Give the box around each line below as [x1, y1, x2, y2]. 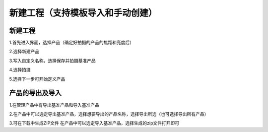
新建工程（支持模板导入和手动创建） [9, 7, 157, 18]
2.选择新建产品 [9, 49, 40, 55]
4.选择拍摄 [9, 67, 31, 73]
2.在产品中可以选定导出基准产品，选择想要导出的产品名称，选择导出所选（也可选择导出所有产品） [9, 111, 209, 117]
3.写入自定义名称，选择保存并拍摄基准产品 [9, 58, 96, 64]
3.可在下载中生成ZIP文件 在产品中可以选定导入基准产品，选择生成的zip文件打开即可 [9, 120, 180, 126]
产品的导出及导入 [9, 89, 62, 97]
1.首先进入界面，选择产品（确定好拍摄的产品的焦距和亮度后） [9, 40, 134, 46]
